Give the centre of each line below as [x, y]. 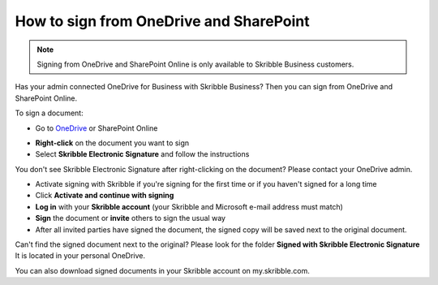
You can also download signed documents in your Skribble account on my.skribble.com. [162, 270]
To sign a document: [49, 113]
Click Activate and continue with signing [105, 196]
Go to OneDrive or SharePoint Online [97, 128]
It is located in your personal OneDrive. [80, 256]
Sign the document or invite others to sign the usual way [131, 218]
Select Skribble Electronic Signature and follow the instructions [142, 154]
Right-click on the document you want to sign [112, 143]
